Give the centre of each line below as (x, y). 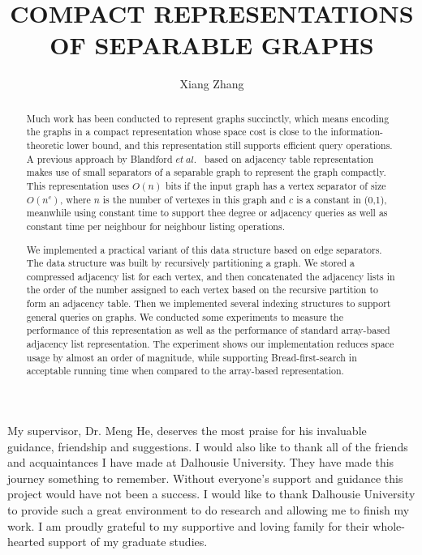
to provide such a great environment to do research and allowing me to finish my (209, 510)
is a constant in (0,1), (342, 199)
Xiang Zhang (212, 84)
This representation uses (78, 185)
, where (75, 199)
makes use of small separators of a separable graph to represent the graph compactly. (206, 172)
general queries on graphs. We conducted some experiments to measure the (185, 316)
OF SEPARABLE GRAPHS (212, 45)
